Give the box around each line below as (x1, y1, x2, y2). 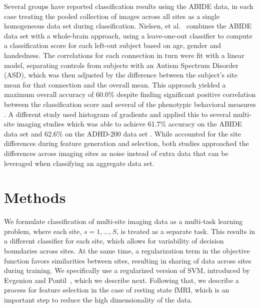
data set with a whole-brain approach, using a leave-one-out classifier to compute (4, 30, 252, 40)
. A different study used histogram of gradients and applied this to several (4, 108, 231, 119)
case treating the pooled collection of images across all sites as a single (4, 10, 220, 21)
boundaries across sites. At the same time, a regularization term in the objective (4, 245, 250, 255)
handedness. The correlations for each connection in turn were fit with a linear (4, 49, 244, 60)
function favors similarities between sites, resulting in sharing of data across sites (4, 255, 251, 265)
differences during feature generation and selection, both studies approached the (4, 138, 249, 148)
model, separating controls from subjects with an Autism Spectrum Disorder (4, 59, 238, 70)
